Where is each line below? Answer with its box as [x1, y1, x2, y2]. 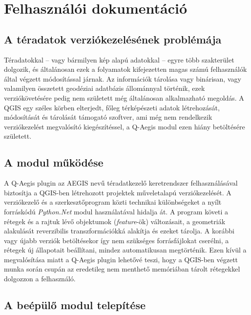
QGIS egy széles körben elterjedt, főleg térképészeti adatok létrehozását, [4, 102, 220, 112]
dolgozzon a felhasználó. [4, 273, 76, 284]
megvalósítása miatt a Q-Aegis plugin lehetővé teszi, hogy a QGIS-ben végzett [4, 254, 238, 264]
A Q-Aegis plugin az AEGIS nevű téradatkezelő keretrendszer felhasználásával [4, 178, 238, 188]
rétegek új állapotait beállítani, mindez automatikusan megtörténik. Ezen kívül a [4, 245, 247, 255]
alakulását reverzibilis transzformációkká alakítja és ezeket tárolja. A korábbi [4, 226, 234, 236]
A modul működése [4, 155, 104, 170]
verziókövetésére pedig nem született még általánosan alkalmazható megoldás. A [4, 92, 244, 103]
